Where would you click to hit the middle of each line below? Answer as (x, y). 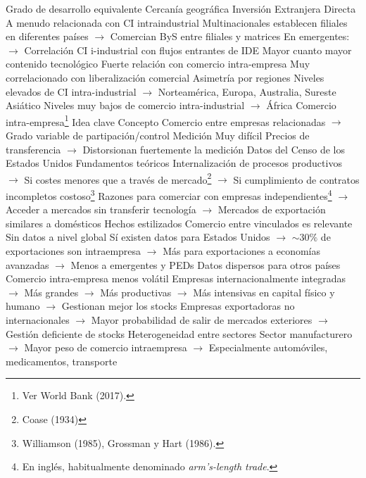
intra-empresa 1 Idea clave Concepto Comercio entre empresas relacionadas (166, 120)
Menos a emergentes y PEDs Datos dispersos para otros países (206, 264)
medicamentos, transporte (62, 361)
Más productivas (136, 292)
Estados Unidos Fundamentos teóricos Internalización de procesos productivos (174, 163)
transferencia (33, 149)
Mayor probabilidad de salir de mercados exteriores (202, 320)
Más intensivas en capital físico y (264, 292)
